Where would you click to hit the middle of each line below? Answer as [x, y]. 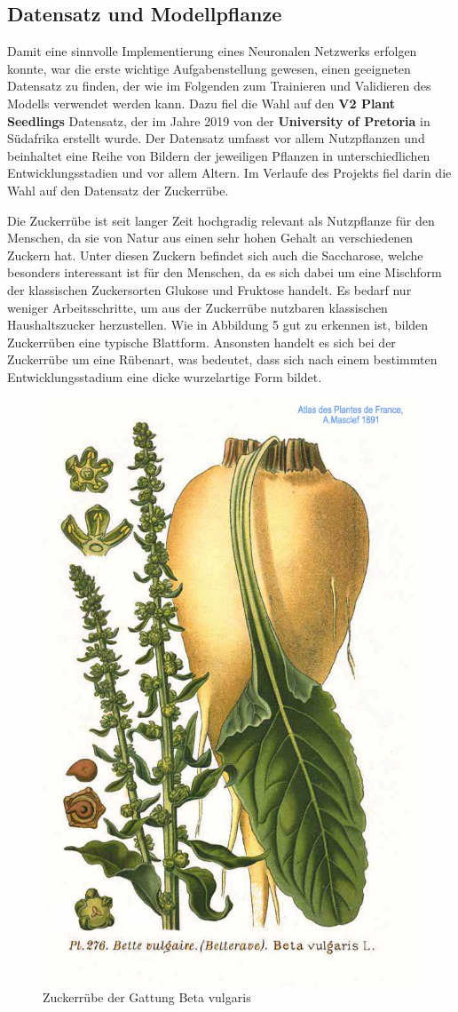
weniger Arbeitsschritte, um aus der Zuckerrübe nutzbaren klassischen [197, 307]
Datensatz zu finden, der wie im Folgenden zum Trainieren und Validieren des [219, 86]
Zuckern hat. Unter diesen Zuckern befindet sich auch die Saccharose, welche [215, 255]
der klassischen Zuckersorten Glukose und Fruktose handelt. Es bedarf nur [209, 289]
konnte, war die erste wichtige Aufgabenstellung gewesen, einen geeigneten [209, 68]
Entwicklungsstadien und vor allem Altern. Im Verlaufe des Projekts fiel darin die [229, 173]
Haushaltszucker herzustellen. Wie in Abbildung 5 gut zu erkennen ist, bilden [218, 325]
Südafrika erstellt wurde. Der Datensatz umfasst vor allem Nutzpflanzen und [216, 138]
